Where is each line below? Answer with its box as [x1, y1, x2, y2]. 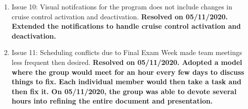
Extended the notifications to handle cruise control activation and [11, 21, 241, 31]
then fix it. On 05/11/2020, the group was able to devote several [11, 86, 237, 96]
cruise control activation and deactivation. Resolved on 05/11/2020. [11, 11, 228, 21]
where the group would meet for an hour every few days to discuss [11, 66, 245, 77]
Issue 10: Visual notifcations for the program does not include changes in [11, 1, 233, 11]
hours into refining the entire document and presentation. [11, 96, 213, 106]
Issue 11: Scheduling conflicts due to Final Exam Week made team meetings [11, 47, 242, 57]
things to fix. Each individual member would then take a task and [11, 76, 242, 87]
